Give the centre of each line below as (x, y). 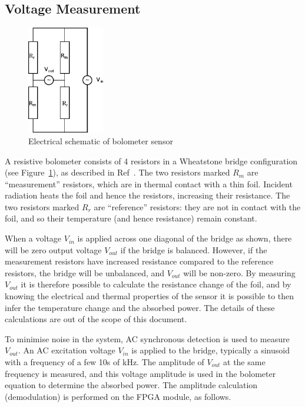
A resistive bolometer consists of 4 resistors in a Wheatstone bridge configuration (151, 161)
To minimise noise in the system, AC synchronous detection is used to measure (147, 338)
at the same (244, 362)
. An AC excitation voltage (67, 350)
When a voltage (33, 238)
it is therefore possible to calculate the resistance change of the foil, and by (156, 284)
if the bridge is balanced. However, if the (194, 249)
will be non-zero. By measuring (239, 272)
